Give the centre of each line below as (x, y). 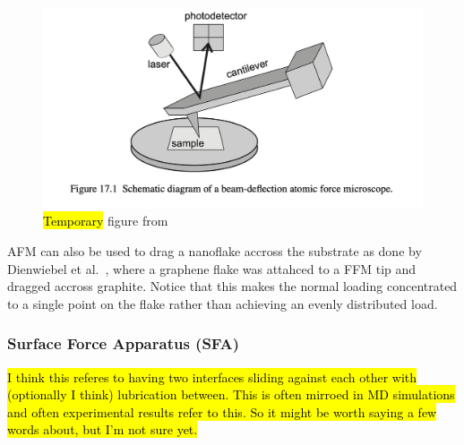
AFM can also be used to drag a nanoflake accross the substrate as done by (215, 251)
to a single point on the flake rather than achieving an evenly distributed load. (223, 303)
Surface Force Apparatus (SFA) (124, 343)
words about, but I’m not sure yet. (103, 429)
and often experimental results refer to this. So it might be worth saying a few (222, 411)
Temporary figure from (106, 221)
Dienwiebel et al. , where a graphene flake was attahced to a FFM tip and (212, 268)
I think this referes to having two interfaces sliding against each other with (212, 377)
